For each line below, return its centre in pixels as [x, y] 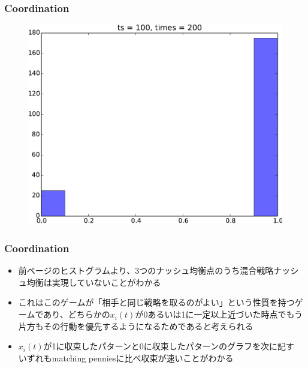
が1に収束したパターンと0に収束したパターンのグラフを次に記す [169, 346]
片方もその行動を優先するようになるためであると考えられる [136, 326]
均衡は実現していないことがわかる [94, 282]
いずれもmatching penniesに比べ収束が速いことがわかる [126, 357]
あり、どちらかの [77, 314]
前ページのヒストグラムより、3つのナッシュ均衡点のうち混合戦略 [146, 270]
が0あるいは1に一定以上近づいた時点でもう [219, 314]
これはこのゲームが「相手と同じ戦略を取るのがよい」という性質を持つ [156, 302]
